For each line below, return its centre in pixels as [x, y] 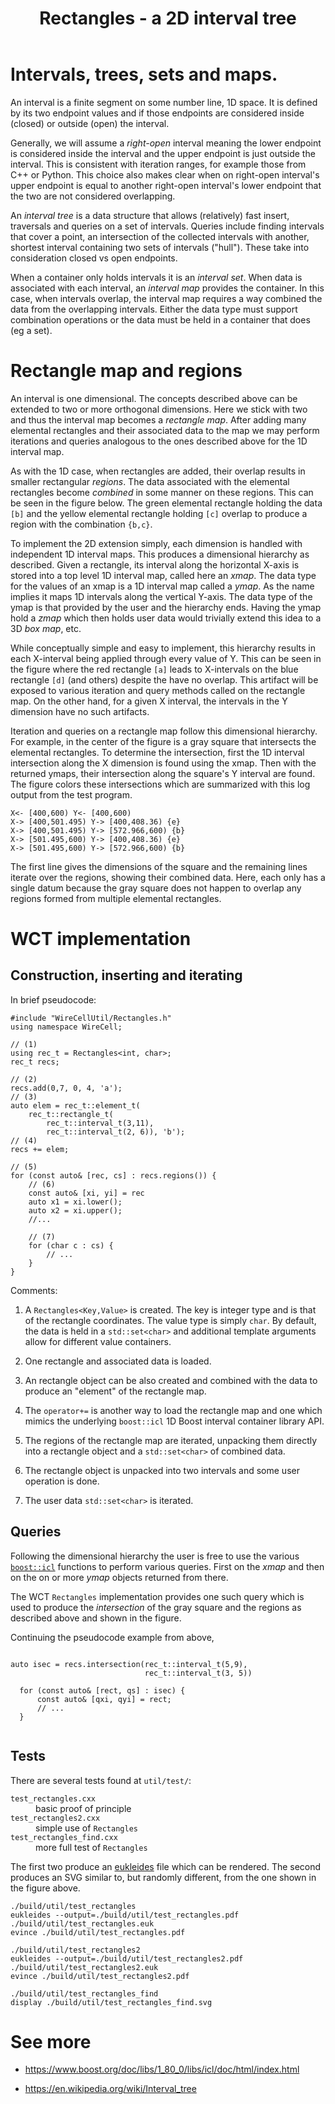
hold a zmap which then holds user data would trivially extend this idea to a [166, 618]
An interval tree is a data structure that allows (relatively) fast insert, [150, 215]
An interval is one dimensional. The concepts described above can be [154, 398]
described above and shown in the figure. [96, 1618]
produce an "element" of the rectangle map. [115, 1391]
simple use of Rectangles [86, 1828]
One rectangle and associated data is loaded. [118, 1361]
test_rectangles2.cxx [55, 1818]
